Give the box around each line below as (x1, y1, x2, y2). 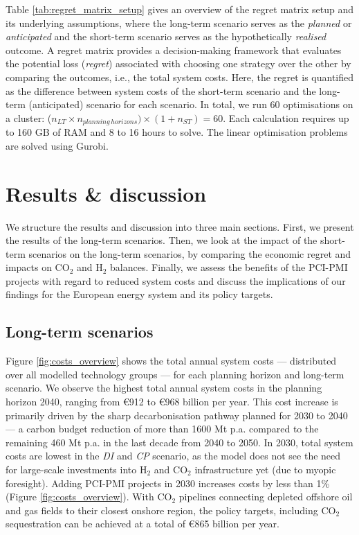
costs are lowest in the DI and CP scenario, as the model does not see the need (6, 448, 341, 463)
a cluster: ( (6, 110, 52, 125)
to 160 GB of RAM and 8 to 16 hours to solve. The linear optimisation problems (6, 125, 348, 139)
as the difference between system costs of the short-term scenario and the (6, 83, 316, 98)
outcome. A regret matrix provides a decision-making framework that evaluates (6, 42, 342, 57)
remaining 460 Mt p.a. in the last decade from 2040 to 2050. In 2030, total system (6, 435, 353, 449)
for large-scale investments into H (6, 462, 147, 477)
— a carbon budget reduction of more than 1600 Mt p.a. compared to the (6, 421, 319, 436)
